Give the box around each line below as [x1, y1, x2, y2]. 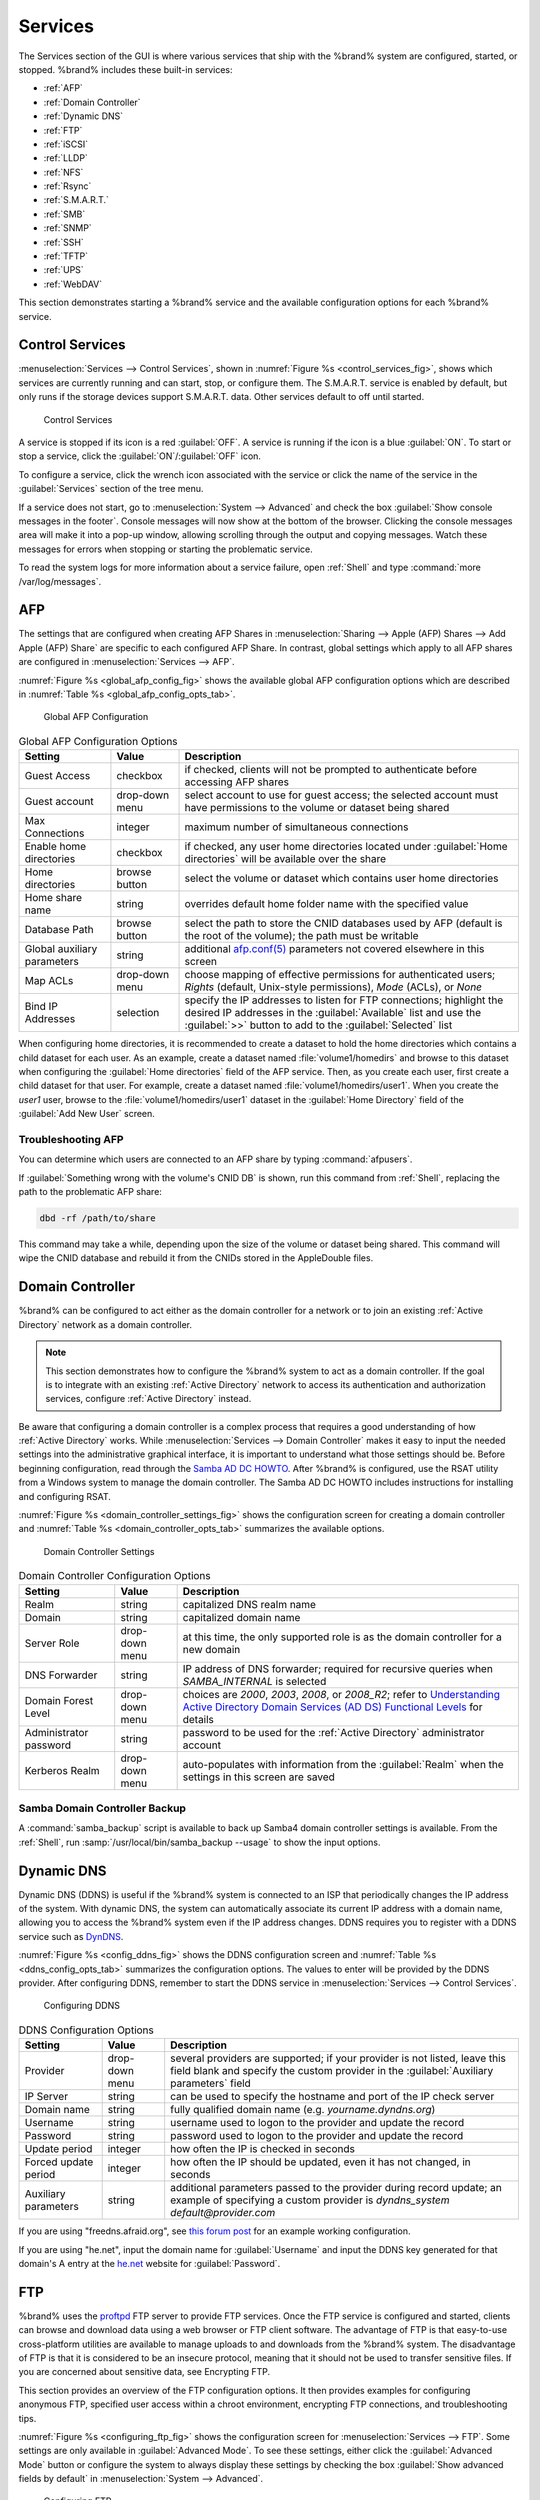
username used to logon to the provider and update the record [170, 2116, 465, 2130]
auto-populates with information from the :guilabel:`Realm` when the [182, 1757, 504, 1771]
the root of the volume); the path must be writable [184, 929, 419, 943]
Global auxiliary [24, 942, 98, 956]
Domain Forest [24, 1693, 94, 1707]
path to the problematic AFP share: [18, 1186, 162, 1198]
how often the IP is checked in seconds [170, 2142, 355, 2156]
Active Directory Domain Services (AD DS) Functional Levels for [182, 1700, 483, 1714]
